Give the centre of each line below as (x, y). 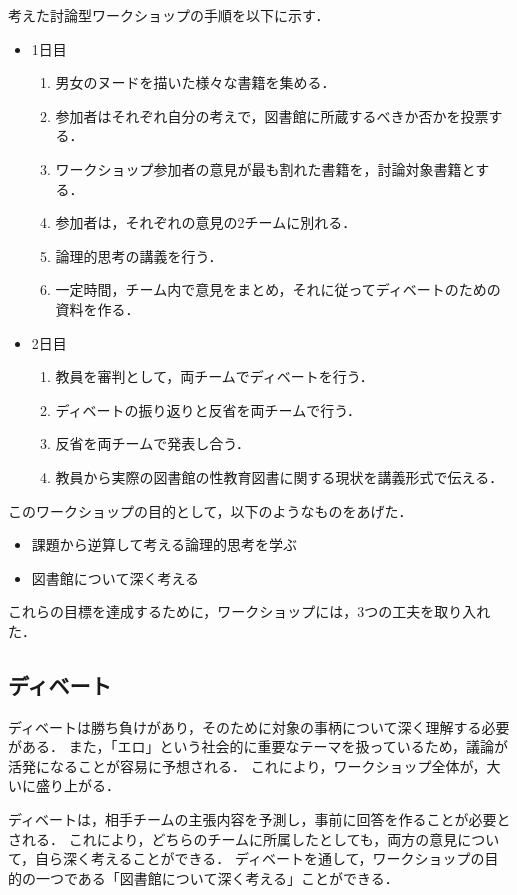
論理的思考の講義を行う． (139, 255)
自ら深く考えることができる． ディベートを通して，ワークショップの (260, 858)
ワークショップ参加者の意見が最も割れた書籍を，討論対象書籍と (265, 168)
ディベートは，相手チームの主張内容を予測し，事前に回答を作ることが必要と (259, 819)
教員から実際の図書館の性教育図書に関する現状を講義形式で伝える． (279, 476)
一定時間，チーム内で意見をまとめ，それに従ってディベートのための (278, 289)
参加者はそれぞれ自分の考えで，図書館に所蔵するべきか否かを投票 (272, 115)
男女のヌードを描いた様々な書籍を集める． (195, 82)
